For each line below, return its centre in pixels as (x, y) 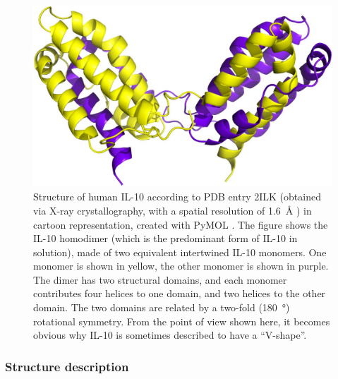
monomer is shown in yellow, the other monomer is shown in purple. (181, 266)
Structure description (67, 366)
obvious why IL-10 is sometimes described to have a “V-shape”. (170, 335)
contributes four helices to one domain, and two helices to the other (180, 293)
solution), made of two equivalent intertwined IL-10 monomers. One (180, 252)
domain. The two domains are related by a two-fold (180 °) (162, 307)
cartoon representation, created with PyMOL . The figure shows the (181, 224)
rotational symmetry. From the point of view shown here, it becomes (182, 321)
